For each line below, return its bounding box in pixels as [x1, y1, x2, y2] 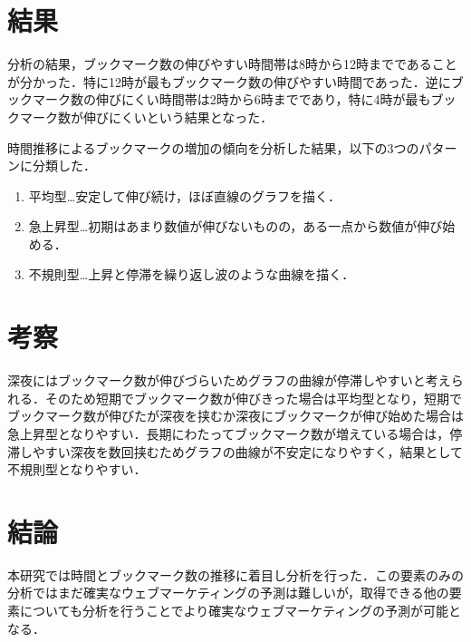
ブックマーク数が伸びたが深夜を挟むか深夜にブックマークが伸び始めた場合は [7, 406, 464, 425]
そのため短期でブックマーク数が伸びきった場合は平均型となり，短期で [44, 388, 463, 407]
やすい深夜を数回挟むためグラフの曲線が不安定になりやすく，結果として [32, 442, 464, 461]
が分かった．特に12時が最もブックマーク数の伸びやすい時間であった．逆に [7, 72, 451, 91]
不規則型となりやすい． [7, 460, 147, 479]
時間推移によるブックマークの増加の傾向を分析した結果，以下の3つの [7, 138, 419, 157]
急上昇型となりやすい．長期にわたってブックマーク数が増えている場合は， [7, 423, 450, 443]
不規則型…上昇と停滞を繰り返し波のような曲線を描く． [28, 265, 355, 284]
